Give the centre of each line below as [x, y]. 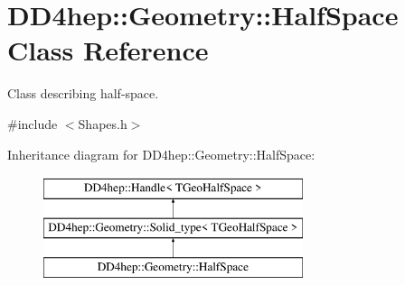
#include [33, 123]
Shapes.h [103, 123]
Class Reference [108, 50]
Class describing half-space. [83, 93]
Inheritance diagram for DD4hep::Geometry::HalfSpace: [161, 154]
